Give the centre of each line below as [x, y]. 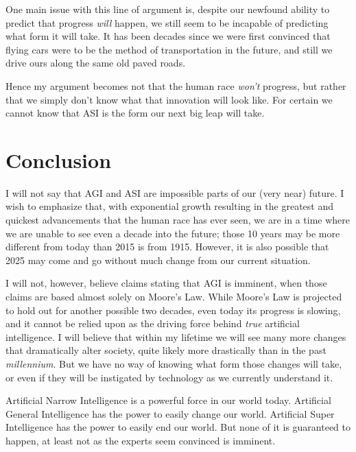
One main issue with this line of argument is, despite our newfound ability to [168, 9]
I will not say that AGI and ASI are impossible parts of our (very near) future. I [175, 192]
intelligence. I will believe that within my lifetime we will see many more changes [176, 336]
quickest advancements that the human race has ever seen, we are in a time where [178, 220]
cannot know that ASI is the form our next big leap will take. [135, 113]
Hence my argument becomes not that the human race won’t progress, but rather [176, 85]
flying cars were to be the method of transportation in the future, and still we [169, 49]
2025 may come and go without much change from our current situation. [158, 260]
